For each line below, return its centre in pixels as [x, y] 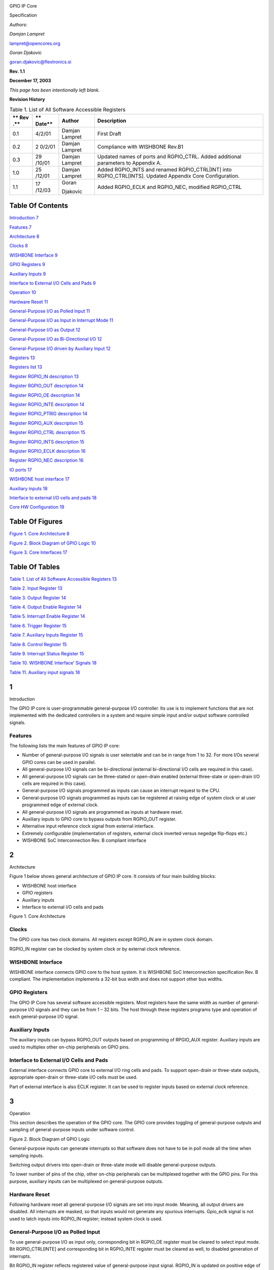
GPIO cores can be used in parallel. [59, 762]
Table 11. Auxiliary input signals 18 [45, 672]
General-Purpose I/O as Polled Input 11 [50, 311]
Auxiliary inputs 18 [28, 488]
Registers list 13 [26, 367]
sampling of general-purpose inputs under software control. [72, 1130]
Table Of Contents [39, 206]
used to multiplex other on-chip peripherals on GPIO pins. [70, 1047]
